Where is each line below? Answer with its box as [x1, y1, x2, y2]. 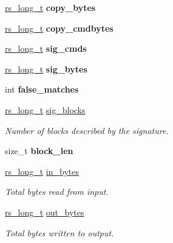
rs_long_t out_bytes [5, 205, 84, 218]
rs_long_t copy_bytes [5, 1, 96, 13]
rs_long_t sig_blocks [5, 103, 86, 116]
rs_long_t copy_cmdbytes [5, 21, 114, 34]
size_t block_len [5, 144, 73, 157]
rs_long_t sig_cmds [5, 42, 87, 55]
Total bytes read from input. [5, 185, 109, 198]
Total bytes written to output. [5, 226, 114, 239]
